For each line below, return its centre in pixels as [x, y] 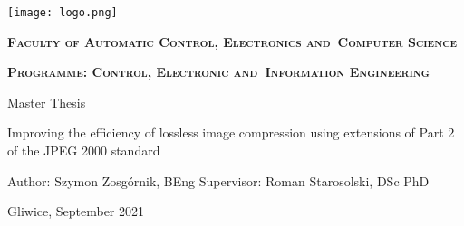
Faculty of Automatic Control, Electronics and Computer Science [232, 41]
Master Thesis [47, 102]
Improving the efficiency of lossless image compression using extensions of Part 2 [231, 132]
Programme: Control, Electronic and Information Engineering [218, 72]
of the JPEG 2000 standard [84, 151]
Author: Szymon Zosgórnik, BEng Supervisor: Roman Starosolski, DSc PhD [218, 180]
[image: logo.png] [63, 13]
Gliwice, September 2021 [76, 211]
